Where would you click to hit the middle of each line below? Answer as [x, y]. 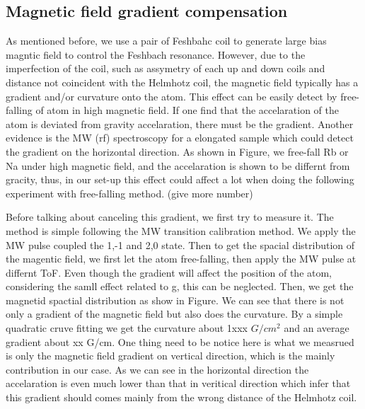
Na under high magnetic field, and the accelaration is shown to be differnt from [178, 165]
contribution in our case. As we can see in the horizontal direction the [157, 369]
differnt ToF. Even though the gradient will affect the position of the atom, [169, 272]
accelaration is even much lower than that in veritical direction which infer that [178, 383]
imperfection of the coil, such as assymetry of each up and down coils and [166, 68]
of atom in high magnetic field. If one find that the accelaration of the [187, 110]
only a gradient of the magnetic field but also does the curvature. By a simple [174, 314]
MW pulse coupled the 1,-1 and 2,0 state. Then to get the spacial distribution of [180, 244]
